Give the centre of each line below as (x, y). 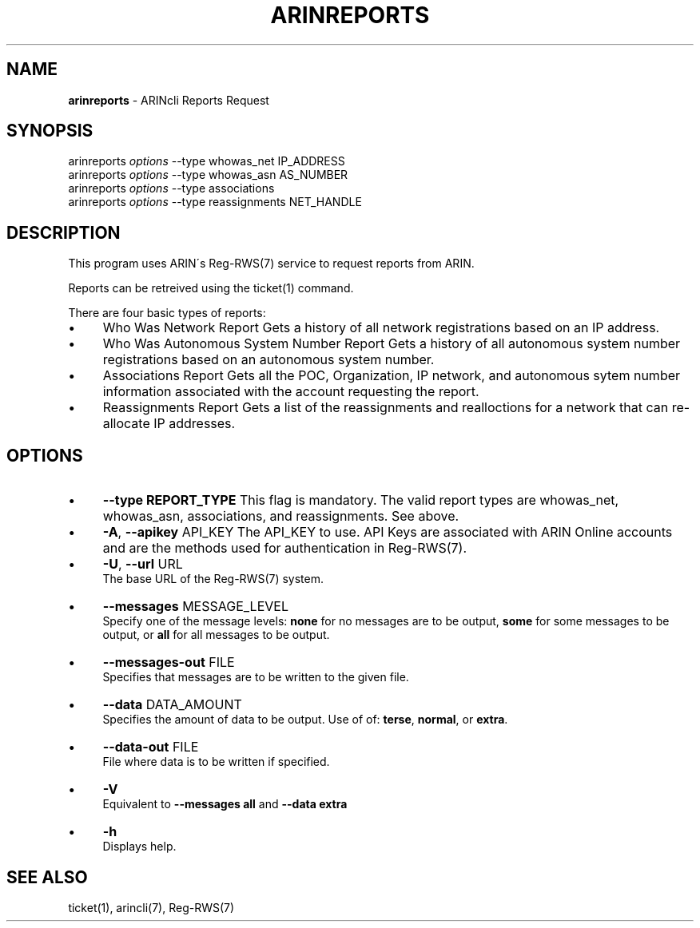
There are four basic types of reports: (167, 313)
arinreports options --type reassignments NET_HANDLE (215, 202)
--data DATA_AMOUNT (172, 705)
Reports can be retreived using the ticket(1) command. (211, 288)
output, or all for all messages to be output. (216, 635)
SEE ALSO (47, 877)
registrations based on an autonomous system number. (268, 360)
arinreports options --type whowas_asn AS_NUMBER (208, 175)
